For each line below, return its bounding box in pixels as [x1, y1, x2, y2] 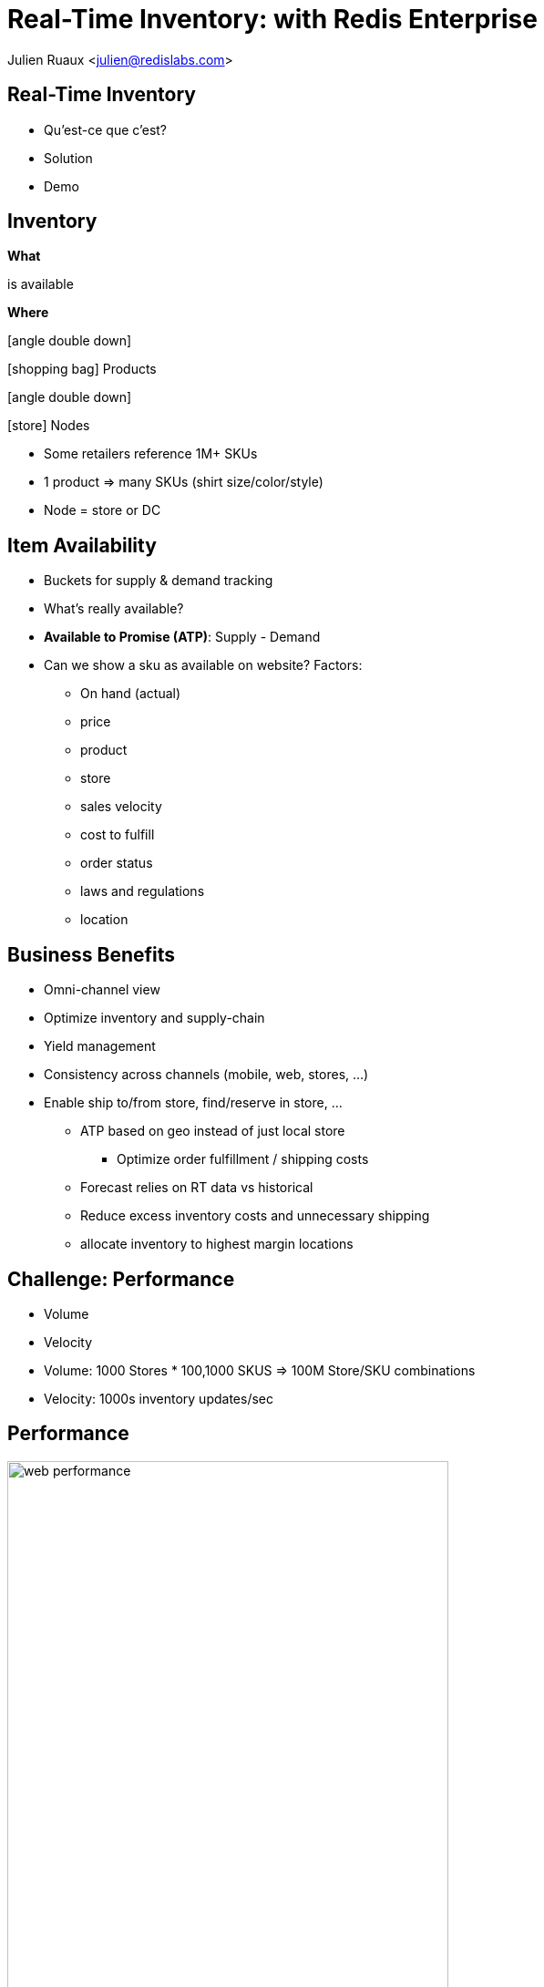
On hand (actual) [80, 685, 181, 702]
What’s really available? [44, 601, 184, 617]
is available [7, 276, 74, 293]
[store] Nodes [7, 417, 90, 434]
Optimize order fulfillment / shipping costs [117, 1151, 369, 1168]
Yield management [44, 1038, 156, 1055]
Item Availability [7, 533, 157, 557]
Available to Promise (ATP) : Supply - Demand [44, 629, 321, 645]
